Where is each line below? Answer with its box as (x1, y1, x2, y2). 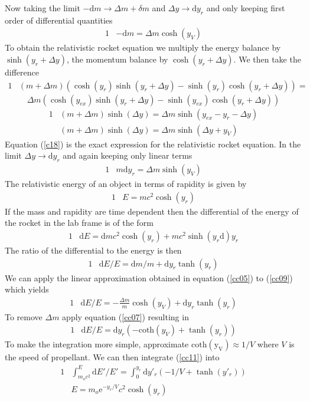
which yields (5, 283, 49, 295)
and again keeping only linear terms (63, 149, 192, 162)
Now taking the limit (5, 2, 80, 14)
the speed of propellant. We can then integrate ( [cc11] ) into (5, 351, 220, 363)
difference (5, 66, 39, 78)
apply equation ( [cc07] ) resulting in (62, 310, 189, 323)
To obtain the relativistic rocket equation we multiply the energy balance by (5, 41, 281, 54)
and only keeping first (206, 2, 285, 14)
